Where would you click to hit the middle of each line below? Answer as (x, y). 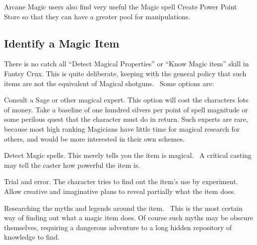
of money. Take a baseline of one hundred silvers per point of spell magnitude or (126, 109)
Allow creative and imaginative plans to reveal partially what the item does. (120, 191)
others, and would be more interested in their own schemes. (95, 138)
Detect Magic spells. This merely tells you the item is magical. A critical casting (128, 155)
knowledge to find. (32, 237)
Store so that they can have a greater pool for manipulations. (97, 16)
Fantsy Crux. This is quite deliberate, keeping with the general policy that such (125, 73)
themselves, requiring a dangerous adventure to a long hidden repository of (118, 227)
